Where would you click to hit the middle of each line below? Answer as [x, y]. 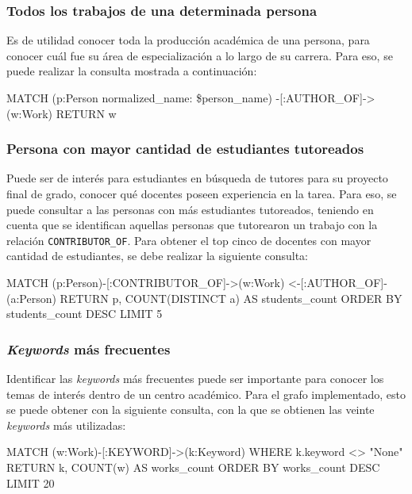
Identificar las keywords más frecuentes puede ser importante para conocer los [195, 379]
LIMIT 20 [31, 483]
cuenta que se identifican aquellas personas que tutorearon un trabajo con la [192, 225]
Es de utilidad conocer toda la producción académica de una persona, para [188, 40]
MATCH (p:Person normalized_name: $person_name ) [139, 98]
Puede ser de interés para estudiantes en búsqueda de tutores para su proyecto [197, 178]
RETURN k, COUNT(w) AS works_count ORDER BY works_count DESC [193, 467]
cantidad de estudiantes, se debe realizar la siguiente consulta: [158, 256]
